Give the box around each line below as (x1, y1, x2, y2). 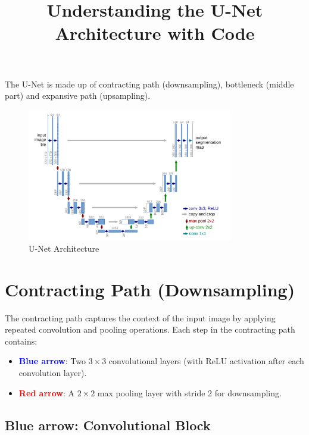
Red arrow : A (18, 386, 74, 399)
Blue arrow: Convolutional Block (5, 415, 211, 434)
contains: (5, 334, 38, 347)
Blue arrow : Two (18, 355, 86, 367)
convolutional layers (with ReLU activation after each (108, 355, 304, 367)
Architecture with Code (55, 21, 255, 45)
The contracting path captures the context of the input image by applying (5, 311, 276, 324)
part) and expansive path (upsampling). (5, 89, 151, 102)
